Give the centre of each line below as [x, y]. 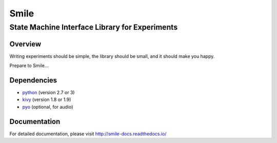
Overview [25, 44]
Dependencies [33, 80]
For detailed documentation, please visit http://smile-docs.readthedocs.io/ [88, 134]
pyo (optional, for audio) [48, 107]
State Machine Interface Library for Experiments [94, 27]
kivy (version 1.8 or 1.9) [47, 99]
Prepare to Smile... [29, 66]
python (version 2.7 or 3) [48, 93]
